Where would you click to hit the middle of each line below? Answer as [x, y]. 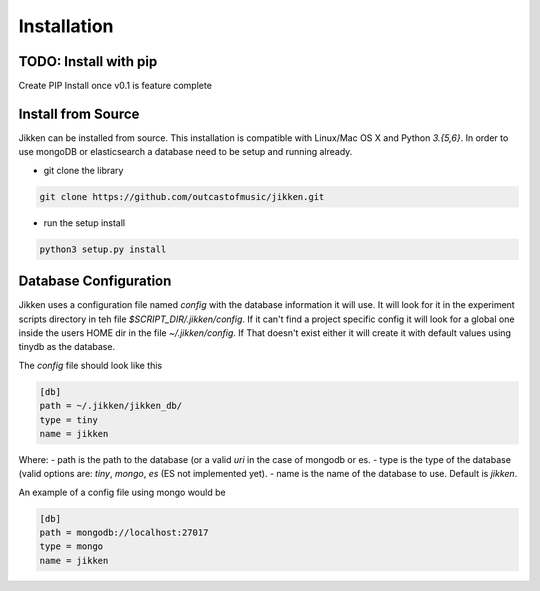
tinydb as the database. [66, 347]
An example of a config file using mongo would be [122, 492]
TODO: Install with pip [88, 61]
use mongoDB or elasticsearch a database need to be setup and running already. [185, 152]
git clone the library [83, 170]
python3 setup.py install [103, 249]
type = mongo [71, 546]
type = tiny [69, 419]
